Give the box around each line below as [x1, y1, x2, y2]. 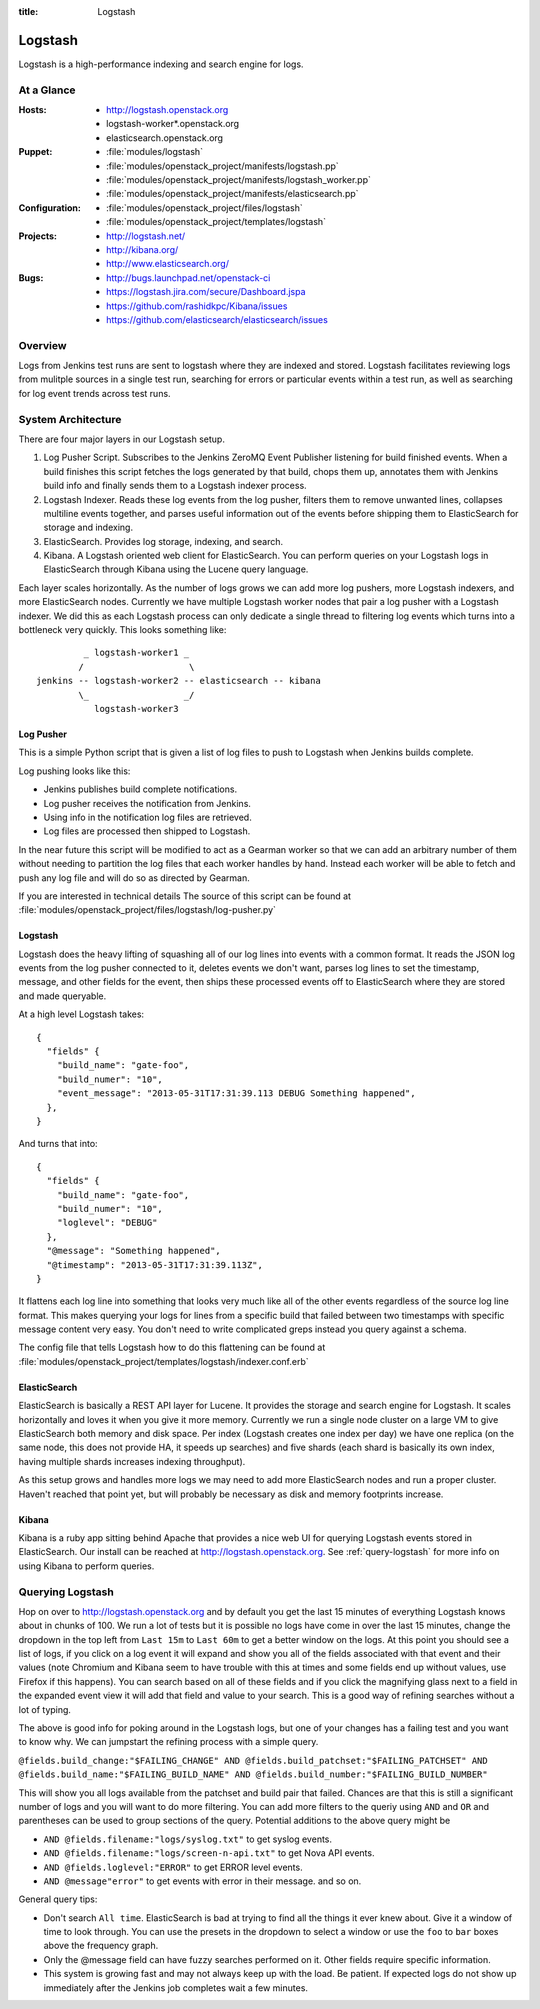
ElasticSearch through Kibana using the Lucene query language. [43, 563, 309, 575]
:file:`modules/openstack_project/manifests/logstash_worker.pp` [106, 174, 372, 185]
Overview [18, 338, 67, 352]
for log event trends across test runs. [18, 387, 171, 399]
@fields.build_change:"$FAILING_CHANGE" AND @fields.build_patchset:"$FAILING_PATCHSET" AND [18, 1755, 489, 1766]
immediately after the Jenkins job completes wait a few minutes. [43, 1981, 309, 1994]
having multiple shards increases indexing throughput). [18, 1455, 246, 1467]
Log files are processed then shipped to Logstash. [43, 825, 251, 837]
